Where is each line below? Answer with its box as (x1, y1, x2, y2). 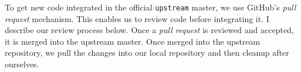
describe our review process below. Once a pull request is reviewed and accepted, (5, 24, 294, 36)
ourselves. (5, 58, 39, 70)
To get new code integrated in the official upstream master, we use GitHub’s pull (5, 1, 296, 13)
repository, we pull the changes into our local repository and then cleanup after (5, 46, 289, 59)
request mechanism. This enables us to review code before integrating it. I (5, 12, 269, 24)
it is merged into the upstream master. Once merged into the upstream (5, 35, 261, 47)
